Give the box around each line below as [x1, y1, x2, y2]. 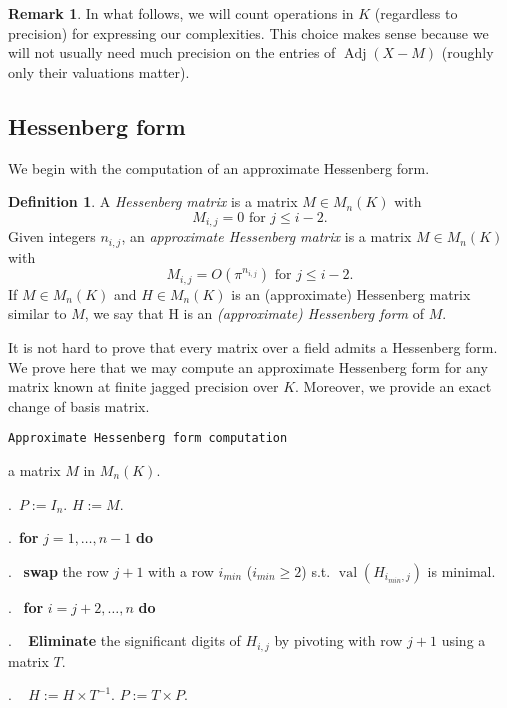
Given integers [8, 226, 96, 247]
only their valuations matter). [8, 61, 190, 82]
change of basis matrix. [8, 395, 150, 416]
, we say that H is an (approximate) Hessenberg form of [84, 303, 425, 324]
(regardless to [374, 3, 458, 23]
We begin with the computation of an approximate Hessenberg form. [8, 157, 430, 178]
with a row [148, 560, 214, 581]
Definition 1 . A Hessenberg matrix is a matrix [8, 191, 298, 212]
